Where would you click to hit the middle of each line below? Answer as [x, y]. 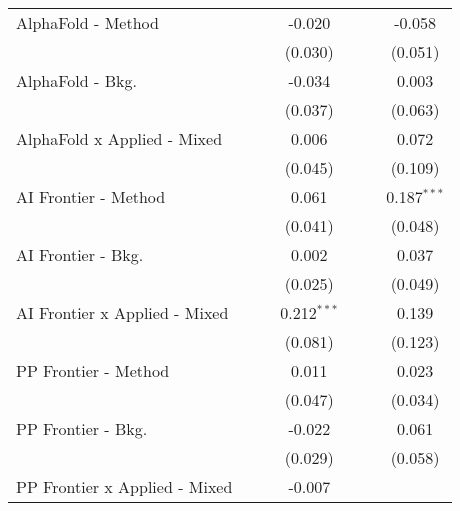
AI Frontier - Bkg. [80, 254]
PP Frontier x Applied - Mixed [124, 486]
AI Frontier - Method [91, 196]
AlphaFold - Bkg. [76, 80]
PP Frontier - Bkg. [82, 428]
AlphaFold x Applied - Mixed [119, 138]
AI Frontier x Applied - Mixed [122, 312]
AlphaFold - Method [87, 22]
